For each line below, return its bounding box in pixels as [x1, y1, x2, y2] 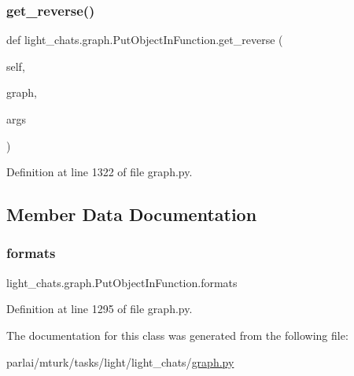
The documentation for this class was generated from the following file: [6, 326, 348, 343]
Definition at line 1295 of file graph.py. [6, 300, 193, 317]
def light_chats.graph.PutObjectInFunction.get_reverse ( [6, 31, 283, 48]
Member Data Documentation [6, 202, 257, 227]
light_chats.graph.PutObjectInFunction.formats [6, 274, 238, 290]
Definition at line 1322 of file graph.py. [6, 164, 193, 180]
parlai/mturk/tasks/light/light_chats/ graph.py [6, 353, 234, 370]
